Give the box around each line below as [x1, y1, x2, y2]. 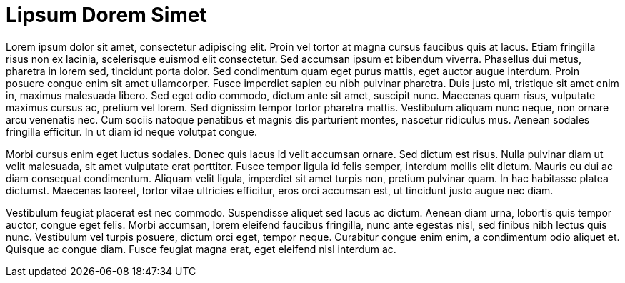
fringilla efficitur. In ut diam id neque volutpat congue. [6, 125, 257, 138]
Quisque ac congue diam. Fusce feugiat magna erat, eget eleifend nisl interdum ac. [6, 242, 396, 255]
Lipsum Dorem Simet [6, 3, 207, 27]
